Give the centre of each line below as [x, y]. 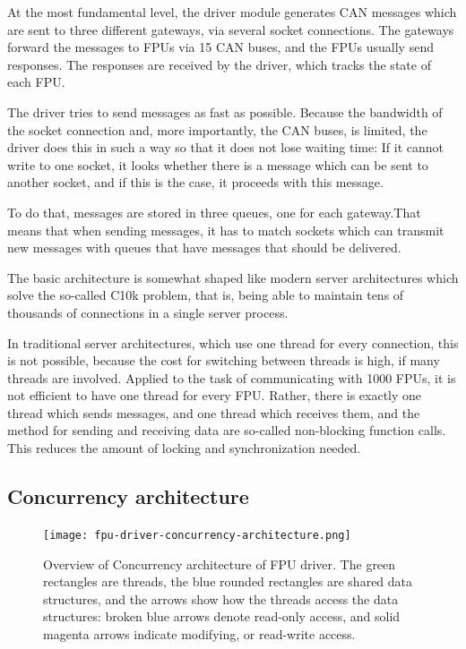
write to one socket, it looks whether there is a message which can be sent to [218, 164]
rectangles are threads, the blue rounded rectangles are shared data [228, 581]
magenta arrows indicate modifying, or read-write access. [199, 633]
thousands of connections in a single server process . [148, 312]
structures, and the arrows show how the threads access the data [221, 598]
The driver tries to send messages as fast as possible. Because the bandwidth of [225, 111]
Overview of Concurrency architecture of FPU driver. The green [220, 564]
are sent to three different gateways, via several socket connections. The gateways [231, 29]
